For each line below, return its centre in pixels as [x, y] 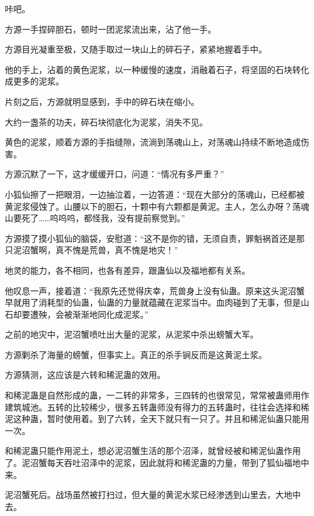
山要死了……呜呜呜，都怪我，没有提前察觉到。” [95, 218]
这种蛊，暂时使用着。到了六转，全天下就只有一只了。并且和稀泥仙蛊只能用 [161, 419]
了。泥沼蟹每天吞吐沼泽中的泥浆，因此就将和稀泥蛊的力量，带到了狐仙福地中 [157, 463]
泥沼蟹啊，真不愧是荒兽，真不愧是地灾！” [95, 250]
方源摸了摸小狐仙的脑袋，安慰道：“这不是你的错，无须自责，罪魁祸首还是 [151, 238]
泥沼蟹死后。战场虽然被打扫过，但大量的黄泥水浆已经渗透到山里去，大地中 [153, 495]
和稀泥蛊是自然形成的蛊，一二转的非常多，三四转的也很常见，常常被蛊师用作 [157, 395]
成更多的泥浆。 [34, 81]
